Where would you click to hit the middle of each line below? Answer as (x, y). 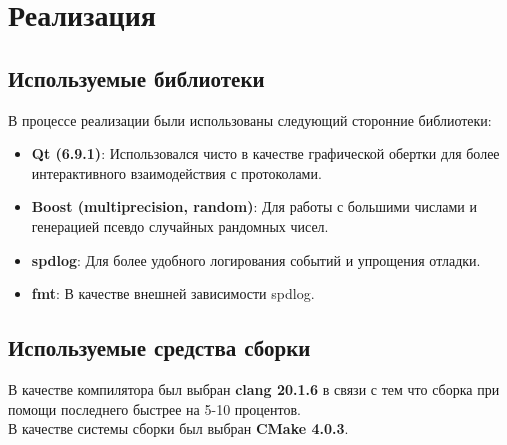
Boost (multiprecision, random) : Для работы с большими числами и (254, 206)
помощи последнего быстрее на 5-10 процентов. (154, 408)
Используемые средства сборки (159, 347)
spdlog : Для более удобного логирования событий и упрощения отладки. (256, 259)
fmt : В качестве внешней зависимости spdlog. (173, 293)
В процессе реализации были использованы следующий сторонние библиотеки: (250, 119)
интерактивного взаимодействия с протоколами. (176, 172)
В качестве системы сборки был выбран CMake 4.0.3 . (178, 428)
